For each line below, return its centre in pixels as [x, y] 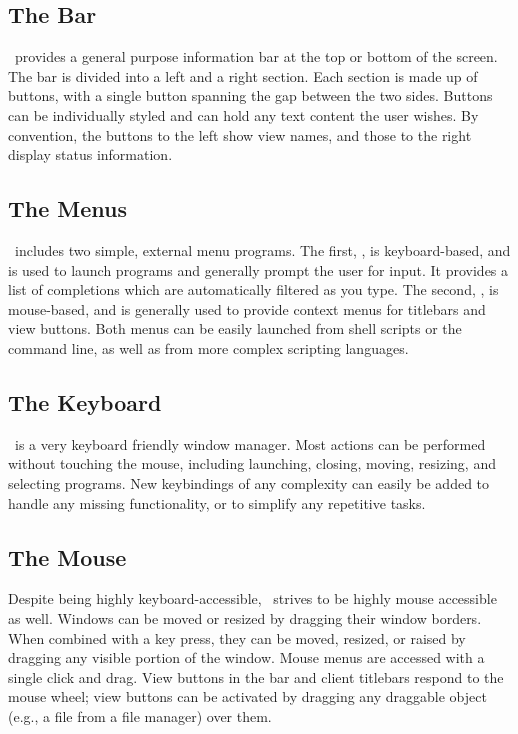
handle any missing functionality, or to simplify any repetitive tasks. [217, 502]
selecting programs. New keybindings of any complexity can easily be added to [249, 482]
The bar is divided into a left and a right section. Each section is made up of [243, 75]
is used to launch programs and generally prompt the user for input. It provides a [258, 269]
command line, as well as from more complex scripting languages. [208, 347]
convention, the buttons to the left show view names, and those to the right [240, 134]
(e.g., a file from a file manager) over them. [140, 715]
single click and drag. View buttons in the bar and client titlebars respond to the [256, 676]
